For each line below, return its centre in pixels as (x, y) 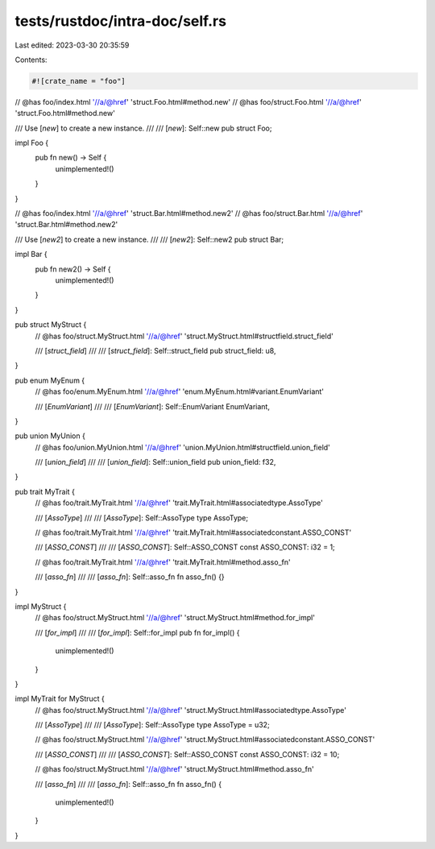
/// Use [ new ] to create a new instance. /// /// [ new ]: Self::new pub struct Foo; (143, 128)
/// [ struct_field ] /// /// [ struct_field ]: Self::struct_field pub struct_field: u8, (155, 350)
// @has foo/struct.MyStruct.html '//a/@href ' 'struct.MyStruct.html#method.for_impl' (175, 618)
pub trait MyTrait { (45, 491)
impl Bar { (31, 255)
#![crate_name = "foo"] (79, 81)
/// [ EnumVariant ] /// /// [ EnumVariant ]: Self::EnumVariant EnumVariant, (152, 406)
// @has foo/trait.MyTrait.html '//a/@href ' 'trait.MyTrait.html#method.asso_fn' (163, 562)
